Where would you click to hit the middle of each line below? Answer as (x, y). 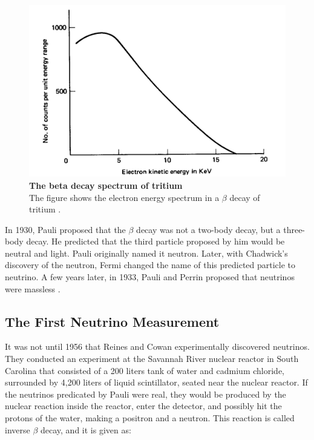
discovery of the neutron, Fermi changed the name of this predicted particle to (150, 265)
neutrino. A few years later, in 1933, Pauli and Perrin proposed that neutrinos (150, 277)
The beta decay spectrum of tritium (106, 185)
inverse (18, 429)
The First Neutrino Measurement (112, 321)
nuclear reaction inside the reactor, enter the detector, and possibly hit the (143, 406)
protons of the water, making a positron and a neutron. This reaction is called (150, 418)
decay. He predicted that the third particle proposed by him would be (155, 241)
